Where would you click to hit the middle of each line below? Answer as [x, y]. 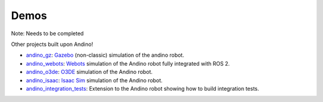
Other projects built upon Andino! [52, 44]
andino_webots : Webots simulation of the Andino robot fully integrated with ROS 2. [128, 63]
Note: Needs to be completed [47, 33]
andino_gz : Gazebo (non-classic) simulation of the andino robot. [105, 55]
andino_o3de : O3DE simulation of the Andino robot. [89, 72]
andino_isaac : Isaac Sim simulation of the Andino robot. [94, 80]
